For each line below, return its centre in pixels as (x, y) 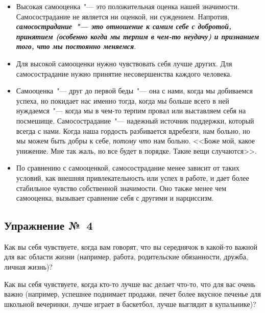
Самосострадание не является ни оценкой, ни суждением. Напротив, (123, 16)
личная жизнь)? (28, 267)
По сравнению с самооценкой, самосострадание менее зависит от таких (128, 168)
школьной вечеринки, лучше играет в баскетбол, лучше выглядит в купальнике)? (130, 304)
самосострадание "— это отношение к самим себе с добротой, (124, 26)
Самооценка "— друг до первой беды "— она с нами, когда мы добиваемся (135, 91)
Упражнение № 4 (49, 225)
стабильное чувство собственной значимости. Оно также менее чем (121, 188)
